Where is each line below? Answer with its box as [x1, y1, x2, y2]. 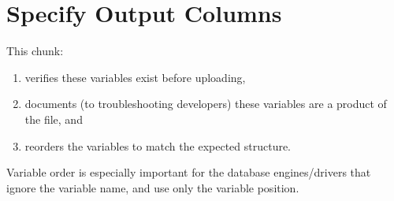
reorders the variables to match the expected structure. [24, 137, 292, 154]
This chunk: [6, 43, 64, 59]
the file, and [24, 110, 83, 127]
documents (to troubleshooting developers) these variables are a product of [24, 95, 387, 112]
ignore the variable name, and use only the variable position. [6, 179, 299, 195]
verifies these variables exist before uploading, [24, 69, 246, 85]
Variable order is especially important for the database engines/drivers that [6, 164, 371, 181]
